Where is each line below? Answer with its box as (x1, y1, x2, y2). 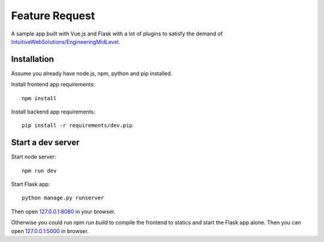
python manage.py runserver (22, 195, 104, 201)
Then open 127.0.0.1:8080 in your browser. (11, 208, 116, 215)
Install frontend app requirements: (11, 81, 95, 88)
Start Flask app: (11, 181, 50, 188)
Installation (11, 54, 54, 64)
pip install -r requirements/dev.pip (22, 122, 133, 129)
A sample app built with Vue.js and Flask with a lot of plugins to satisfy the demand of (11, 30, 223, 37)
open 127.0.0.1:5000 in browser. (11, 227, 89, 234)
